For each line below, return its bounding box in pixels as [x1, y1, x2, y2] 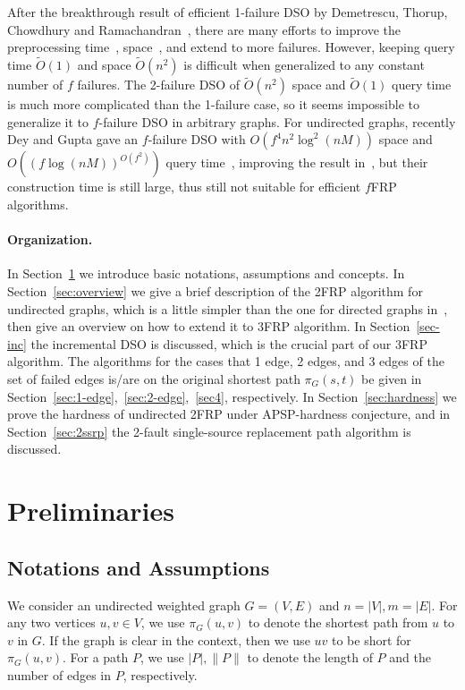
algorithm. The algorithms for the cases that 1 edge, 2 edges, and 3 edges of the [7, 352, 444, 371]
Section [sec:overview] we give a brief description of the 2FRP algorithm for [7, 281, 423, 300]
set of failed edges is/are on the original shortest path [7, 369, 300, 388]
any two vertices [7, 613, 96, 632]
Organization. [7, 230, 93, 249]
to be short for [331, 630, 411, 649]
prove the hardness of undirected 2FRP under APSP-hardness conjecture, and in [7, 405, 451, 423]
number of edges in [7, 665, 112, 684]
